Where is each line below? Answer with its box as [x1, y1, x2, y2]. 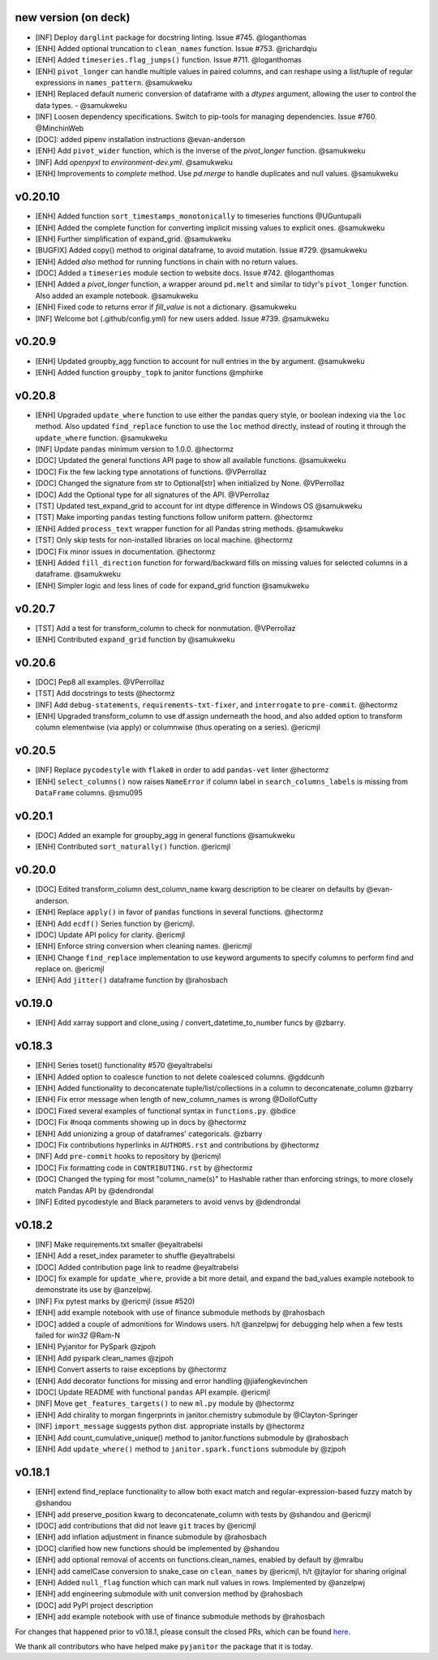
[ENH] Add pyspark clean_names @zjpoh [35, 1353, 174, 1363]
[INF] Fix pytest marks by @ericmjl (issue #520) [35, 1296, 195, 1306]
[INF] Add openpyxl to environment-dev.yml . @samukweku [35, 157, 233, 166]
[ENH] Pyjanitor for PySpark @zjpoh [35, 1342, 157, 1351]
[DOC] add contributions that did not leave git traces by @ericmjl [35, 1520, 256, 1530]
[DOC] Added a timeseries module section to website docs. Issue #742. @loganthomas [35, 268, 335, 278]
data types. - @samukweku [35, 100, 127, 110]
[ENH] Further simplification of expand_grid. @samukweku [35, 234, 231, 244]
